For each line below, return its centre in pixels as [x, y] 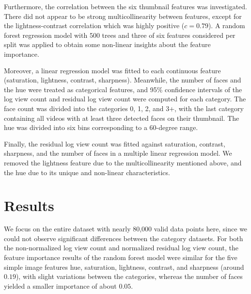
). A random [227, 25]
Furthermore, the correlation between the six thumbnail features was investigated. [126, 6]
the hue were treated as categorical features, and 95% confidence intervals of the [123, 89]
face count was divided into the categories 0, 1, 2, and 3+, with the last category [124, 108]
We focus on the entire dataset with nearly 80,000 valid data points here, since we [126, 229]
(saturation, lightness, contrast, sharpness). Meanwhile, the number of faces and [123, 80]
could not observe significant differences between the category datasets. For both [124, 238]
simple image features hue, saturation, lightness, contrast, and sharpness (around [124, 267]
